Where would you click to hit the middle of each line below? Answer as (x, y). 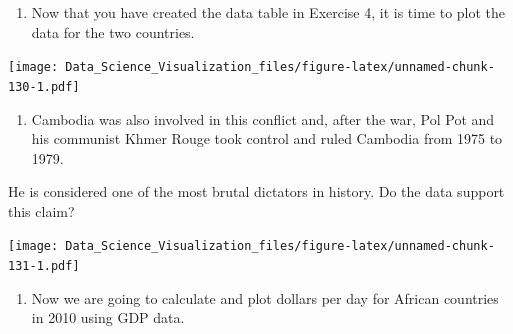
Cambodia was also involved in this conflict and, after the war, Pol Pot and (263, 118)
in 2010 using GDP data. (108, 317)
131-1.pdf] (44, 266)
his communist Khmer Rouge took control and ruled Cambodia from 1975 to (267, 138)
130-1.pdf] (44, 86)
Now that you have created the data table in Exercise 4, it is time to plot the (268, 12)
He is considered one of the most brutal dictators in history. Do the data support (256, 191)
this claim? (41, 210)
